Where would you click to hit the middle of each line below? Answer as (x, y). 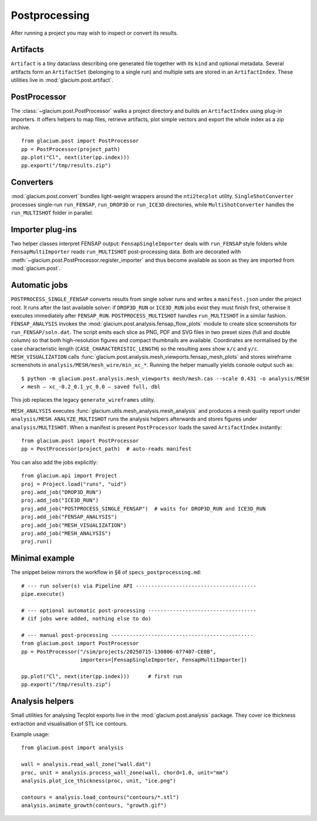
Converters (32, 182)
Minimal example (43, 558)
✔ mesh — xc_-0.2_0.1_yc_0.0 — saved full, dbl (91, 387)
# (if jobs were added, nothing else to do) (87, 619)
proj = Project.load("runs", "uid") (74, 484)
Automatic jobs (39, 285)
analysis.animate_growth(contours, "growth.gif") (94, 805)
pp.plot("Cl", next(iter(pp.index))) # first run (102, 676)
